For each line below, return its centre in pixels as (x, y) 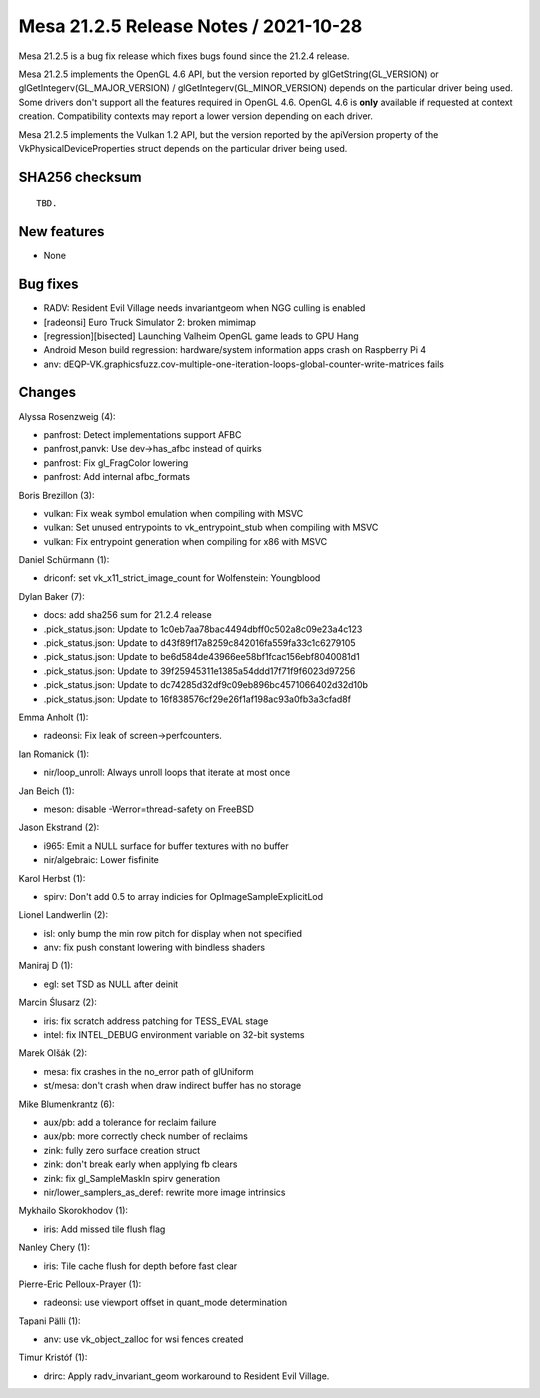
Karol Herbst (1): (52, 878)
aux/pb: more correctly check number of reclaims (146, 1136)
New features (61, 231)
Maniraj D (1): (46, 966)
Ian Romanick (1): (54, 754)
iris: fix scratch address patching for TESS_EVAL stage (156, 1021)
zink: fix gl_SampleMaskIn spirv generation (131, 1178)
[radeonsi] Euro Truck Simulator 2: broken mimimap (150, 322)
